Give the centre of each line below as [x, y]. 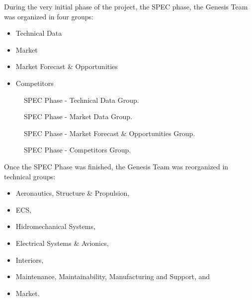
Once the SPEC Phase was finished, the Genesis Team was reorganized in [116, 166]
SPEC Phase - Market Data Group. [78, 116]
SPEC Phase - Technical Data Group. [82, 100]
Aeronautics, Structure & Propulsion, [73, 193]
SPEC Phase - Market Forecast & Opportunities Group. [110, 133]
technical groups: [30, 176]
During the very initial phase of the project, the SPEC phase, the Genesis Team [126, 6]
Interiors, [30, 260]
